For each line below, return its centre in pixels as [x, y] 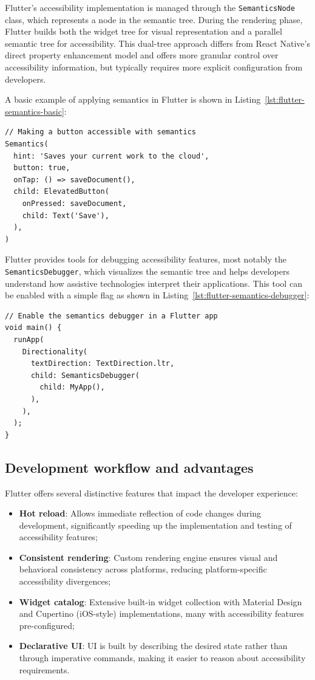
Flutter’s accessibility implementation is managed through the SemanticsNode [150, 7]
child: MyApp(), [72, 387]
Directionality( [55, 352]
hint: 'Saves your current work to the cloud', [111, 156]
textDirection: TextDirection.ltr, [103, 364]
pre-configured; [47, 625]
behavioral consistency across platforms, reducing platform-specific [143, 569]
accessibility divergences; [65, 581]
